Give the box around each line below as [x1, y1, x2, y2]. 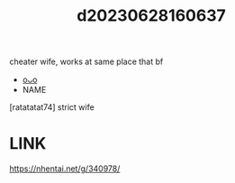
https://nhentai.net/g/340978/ [9, 163, 121, 174]
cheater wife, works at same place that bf [9, 56, 164, 68]
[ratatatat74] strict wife [9, 102, 95, 113]
